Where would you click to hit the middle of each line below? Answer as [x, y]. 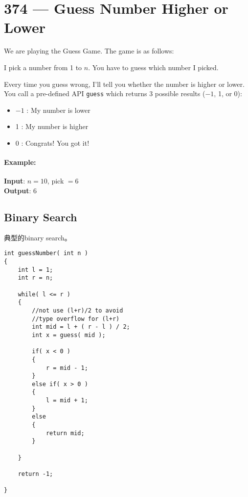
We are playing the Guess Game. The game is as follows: [89, 51]
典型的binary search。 [38, 237]
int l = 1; [35, 270]
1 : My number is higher [52, 126]
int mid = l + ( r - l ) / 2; [81, 327]
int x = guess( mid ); [69, 335]
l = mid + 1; [67, 401]
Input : [15, 181]
